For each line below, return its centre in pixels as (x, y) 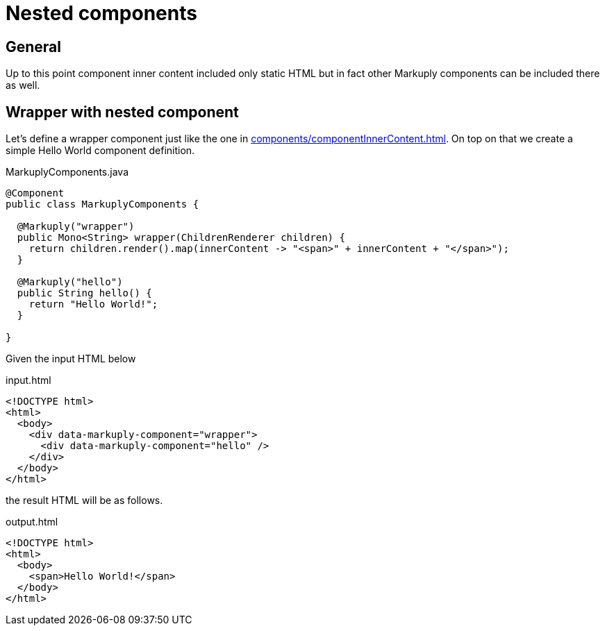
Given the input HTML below (71, 359)
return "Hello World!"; (93, 304)
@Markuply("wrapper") (76, 227)
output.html (32, 522)
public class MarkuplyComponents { (102, 204)
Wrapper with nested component (122, 112)
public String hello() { (84, 293)
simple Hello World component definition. (100, 151)
